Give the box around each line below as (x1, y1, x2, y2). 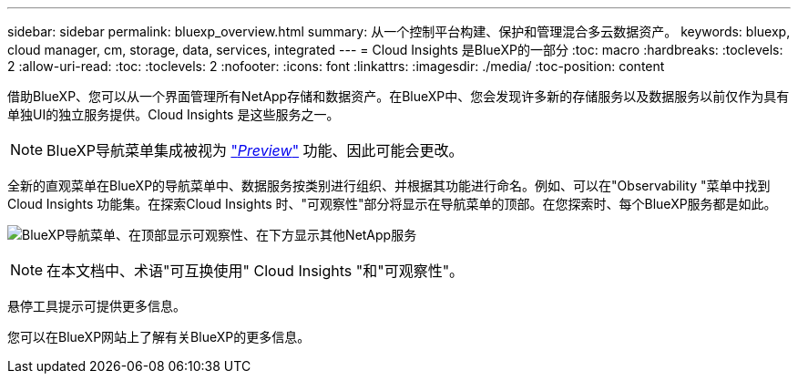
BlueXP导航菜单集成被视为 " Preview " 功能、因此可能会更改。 (46, 141, 464, 160)
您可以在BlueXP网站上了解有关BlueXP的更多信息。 (7, 329, 311, 345)
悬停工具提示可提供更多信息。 (7, 298, 186, 314)
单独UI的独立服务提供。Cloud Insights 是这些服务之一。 (7, 107, 340, 122)
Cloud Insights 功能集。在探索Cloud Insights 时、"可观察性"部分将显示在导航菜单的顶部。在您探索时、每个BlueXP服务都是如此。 (7, 196, 777, 211)
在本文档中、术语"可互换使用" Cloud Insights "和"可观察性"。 (46, 262, 465, 280)
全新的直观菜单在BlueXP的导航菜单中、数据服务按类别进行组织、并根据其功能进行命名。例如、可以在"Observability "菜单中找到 (7, 178, 771, 193)
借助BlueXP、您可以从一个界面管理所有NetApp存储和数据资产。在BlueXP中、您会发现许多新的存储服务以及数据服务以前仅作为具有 (7, 88, 790, 104)
